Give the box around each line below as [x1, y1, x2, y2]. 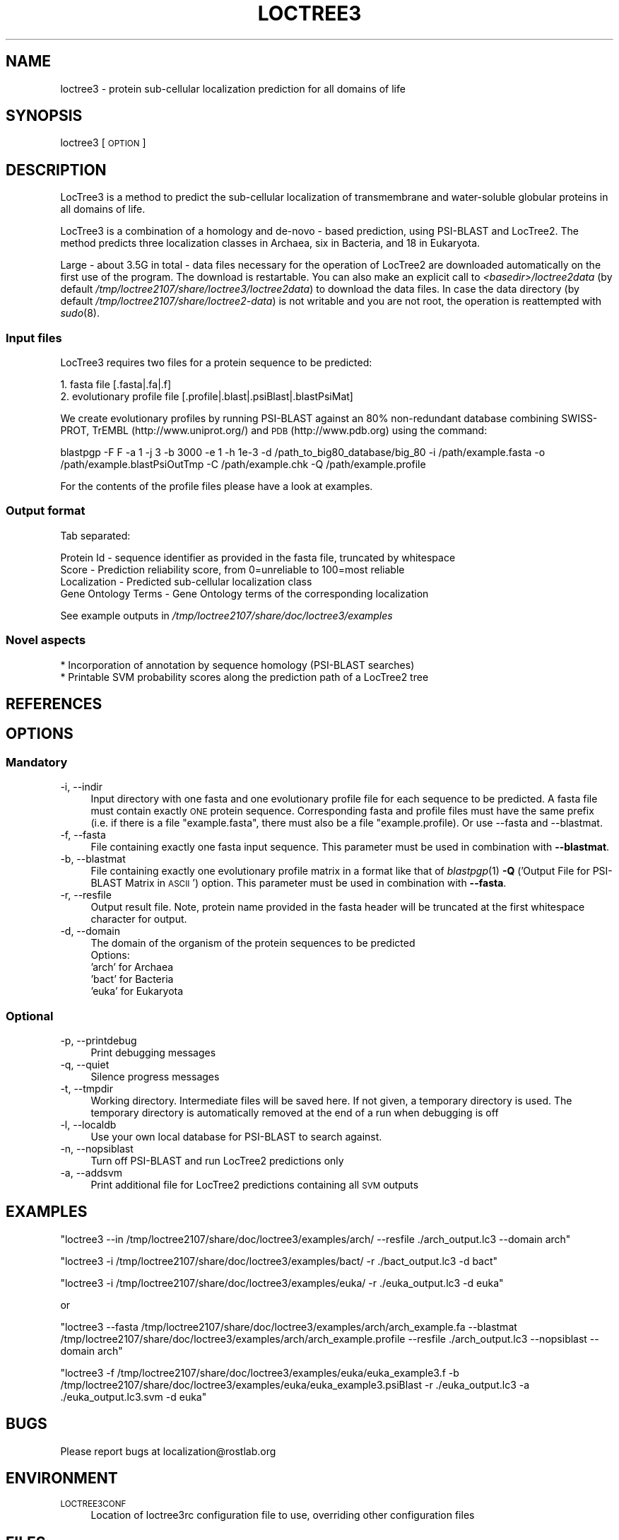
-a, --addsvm [60, 1166, 123, 1179]
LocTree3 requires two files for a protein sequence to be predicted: [60, 356, 372, 369]
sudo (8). [60, 307, 100, 320]
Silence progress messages [90, 1070, 220, 1083]
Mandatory [6, 754, 68, 769]
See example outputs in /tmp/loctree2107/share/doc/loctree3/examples [60, 609, 393, 622]
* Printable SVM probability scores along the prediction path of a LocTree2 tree [60, 670, 429, 683]
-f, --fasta [60, 829, 106, 841]
